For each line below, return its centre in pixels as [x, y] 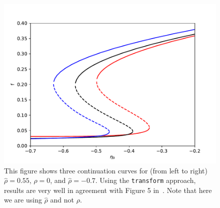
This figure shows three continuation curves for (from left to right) [106, 170]
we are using [23, 200]
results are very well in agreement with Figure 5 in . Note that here [108, 190]
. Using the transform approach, [145, 180]
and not [62, 200]
